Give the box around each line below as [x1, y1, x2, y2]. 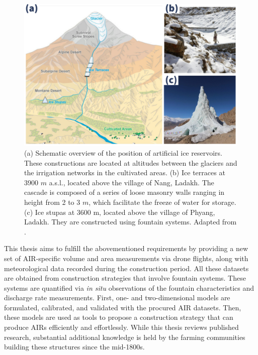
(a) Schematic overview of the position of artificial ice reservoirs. [24, 147, 222, 158]
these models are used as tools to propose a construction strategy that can [4, 312, 233, 322]
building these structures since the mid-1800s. [4, 341, 145, 352]
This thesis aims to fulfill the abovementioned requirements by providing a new [4, 243, 248, 254]
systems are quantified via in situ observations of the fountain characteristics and [4, 282, 254, 293]
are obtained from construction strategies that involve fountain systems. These [4, 273, 246, 283]
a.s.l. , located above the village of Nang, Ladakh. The [49, 177, 214, 187]
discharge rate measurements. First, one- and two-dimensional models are [4, 292, 230, 303]
